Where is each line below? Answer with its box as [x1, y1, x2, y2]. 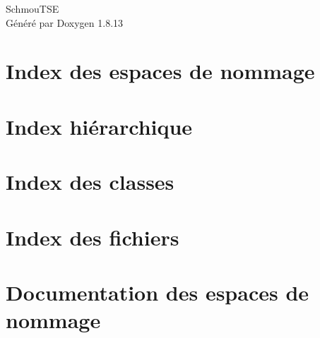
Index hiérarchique [6, 111, 193, 140]
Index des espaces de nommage [6, 56, 315, 85]
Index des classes [6, 167, 174, 196]
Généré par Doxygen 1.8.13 [6, 15, 124, 30]
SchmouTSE [6, 1, 59, 16]
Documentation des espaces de [6, 277, 309, 306]
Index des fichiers [6, 222, 179, 251]
